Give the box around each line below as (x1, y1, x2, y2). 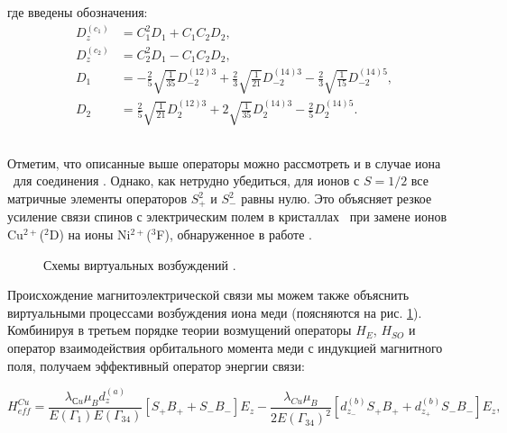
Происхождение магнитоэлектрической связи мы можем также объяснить (7, 285, 410, 304)
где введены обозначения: (7, 3, 148, 21)
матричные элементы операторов (7, 189, 188, 208)
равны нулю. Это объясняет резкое (241, 189, 432, 208)
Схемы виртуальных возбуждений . (43, 255, 236, 274)
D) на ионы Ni (49, 225, 131, 244)
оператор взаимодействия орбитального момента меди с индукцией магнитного (7, 338, 443, 357)
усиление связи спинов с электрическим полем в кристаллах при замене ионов (7, 207, 447, 226)
